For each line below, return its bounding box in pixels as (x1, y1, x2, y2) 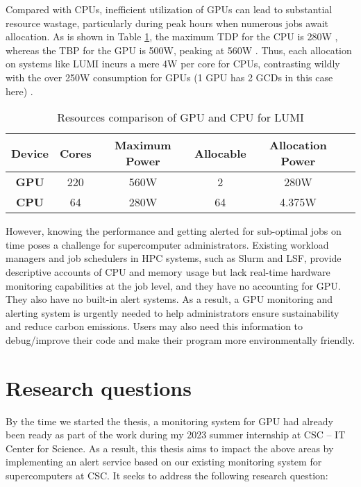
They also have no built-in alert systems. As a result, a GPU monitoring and (6, 292, 333, 306)
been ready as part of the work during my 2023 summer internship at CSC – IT (6, 427, 346, 442)
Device (11, 145, 49, 161)
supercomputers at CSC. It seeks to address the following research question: (6, 468, 328, 482)
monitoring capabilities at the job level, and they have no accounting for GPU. (6, 278, 341, 292)
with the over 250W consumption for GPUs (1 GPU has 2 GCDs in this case (6, 69, 333, 84)
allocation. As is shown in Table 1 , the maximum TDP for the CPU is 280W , (6, 29, 338, 44)
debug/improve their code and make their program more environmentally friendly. (6, 332, 355, 347)
